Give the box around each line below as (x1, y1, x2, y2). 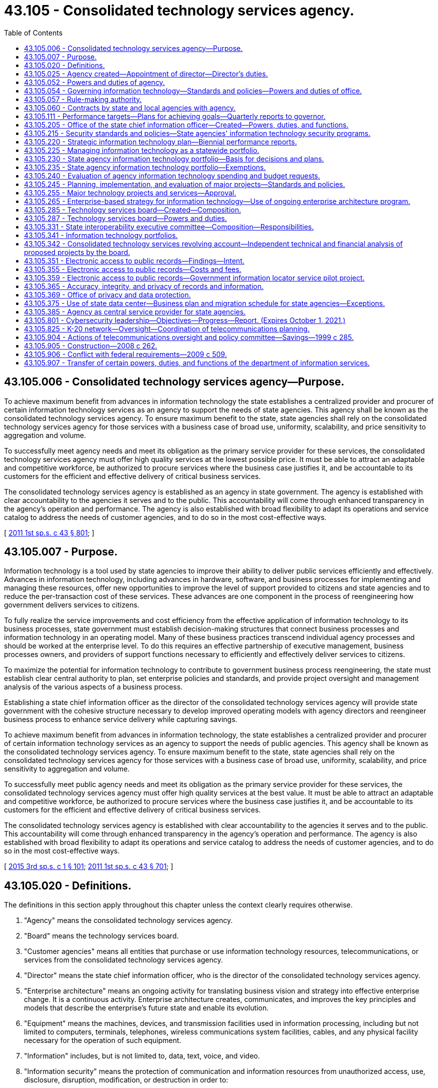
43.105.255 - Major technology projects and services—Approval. (24, 188, 236, 197)
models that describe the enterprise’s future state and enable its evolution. (24, 1003, 269, 1012)
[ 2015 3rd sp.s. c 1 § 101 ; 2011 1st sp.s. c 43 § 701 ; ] (4, 862, 173, 871)
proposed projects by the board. (24, 247, 130, 256)
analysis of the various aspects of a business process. (4, 682, 183, 691)
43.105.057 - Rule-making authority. (24, 94, 142, 103)
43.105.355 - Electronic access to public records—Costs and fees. (24, 264, 241, 273)
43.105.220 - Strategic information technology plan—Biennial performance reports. (24, 137, 297, 146)
